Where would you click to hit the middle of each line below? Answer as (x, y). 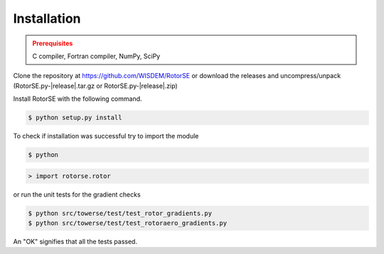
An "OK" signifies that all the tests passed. (75, 241)
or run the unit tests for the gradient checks (77, 194)
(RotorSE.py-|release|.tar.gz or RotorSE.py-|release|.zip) (95, 86)
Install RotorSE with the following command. (78, 99)
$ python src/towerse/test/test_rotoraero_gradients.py (128, 223)
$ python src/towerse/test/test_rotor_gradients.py (120, 213)
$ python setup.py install (75, 118)
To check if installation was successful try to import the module (106, 136)
